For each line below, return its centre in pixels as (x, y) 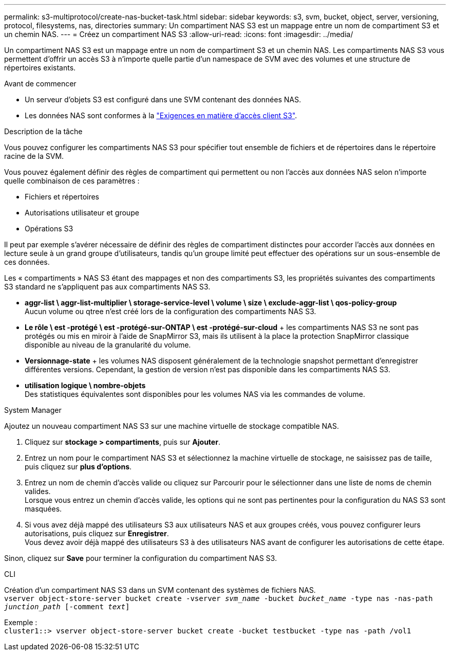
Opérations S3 (49, 229)
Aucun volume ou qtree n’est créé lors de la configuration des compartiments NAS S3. (171, 311)
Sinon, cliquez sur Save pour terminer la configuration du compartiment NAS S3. (140, 558)
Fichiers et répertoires (62, 197)
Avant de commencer (40, 84)
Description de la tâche (43, 131)
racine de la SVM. (34, 156)
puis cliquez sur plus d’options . (78, 467)
